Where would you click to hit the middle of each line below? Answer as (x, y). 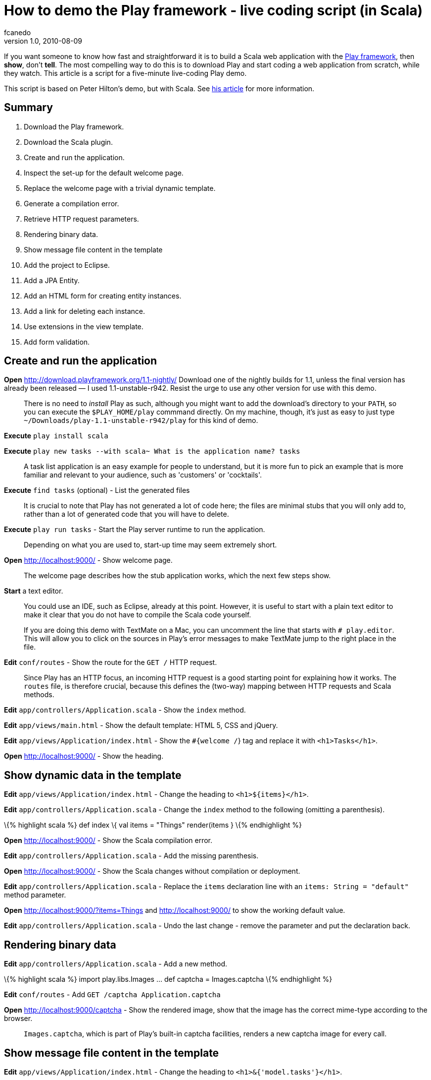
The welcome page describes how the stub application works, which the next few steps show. (177, 576)
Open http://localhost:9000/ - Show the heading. (84, 756)
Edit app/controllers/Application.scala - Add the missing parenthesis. (131, 856)
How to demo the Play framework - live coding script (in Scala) (214, 10)
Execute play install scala (56, 436)
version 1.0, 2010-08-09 (43, 41)
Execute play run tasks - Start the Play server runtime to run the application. (135, 530)
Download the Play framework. (74, 126)
